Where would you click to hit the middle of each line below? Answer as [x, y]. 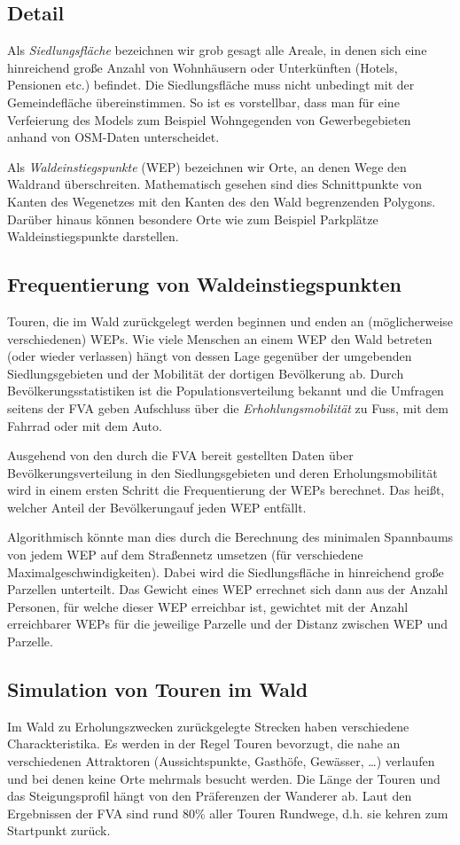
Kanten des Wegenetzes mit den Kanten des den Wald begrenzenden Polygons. [222, 201]
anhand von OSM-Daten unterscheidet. [113, 137]
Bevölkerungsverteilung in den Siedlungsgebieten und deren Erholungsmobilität [222, 472]
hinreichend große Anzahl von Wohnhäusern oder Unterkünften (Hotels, [203, 67]
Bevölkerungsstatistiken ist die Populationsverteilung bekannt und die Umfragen [226, 391]
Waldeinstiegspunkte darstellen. [93, 236]
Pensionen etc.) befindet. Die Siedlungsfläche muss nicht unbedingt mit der [211, 85]
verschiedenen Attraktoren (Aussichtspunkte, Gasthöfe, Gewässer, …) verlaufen [221, 761]
